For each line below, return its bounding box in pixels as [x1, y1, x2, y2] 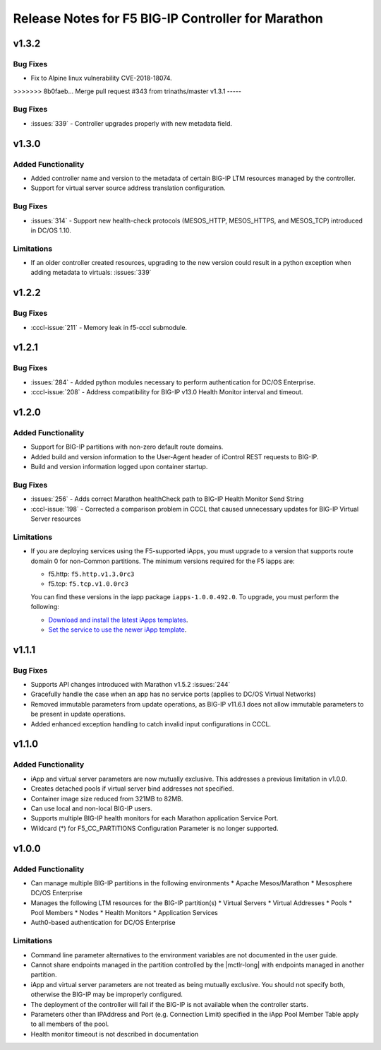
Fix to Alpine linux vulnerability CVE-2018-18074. [30, 74, 172, 83]
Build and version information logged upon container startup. [30, 463, 208, 471]
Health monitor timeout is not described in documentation [30, 1030, 199, 1038]
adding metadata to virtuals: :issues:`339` [30, 269, 152, 277]
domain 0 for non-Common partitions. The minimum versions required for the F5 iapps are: [30, 557, 296, 565]
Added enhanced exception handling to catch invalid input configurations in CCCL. [30, 719, 272, 728]
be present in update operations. [30, 710, 126, 719]
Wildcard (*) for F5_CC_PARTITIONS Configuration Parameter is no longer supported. [30, 824, 279, 832]
